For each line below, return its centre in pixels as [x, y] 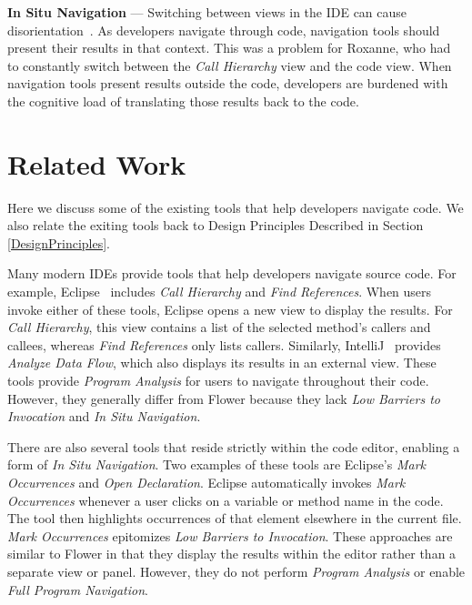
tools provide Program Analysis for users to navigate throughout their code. [218, 381]
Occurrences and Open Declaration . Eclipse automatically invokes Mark [206, 482]
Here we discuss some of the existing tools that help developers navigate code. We [236, 207]
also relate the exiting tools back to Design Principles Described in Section [216, 225]
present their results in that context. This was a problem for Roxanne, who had [229, 48]
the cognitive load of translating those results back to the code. [183, 101]
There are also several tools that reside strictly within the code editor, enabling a [234, 446]
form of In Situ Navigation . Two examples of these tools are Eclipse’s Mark [216, 464]
